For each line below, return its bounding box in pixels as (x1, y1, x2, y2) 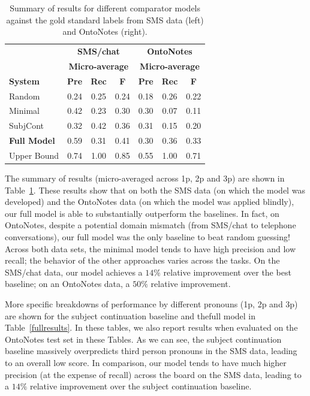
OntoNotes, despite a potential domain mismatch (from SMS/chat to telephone (5, 219, 296, 231)
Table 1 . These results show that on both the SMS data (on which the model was (5, 183, 305, 196)
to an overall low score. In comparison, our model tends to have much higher (5, 356, 287, 368)
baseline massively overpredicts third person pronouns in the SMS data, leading (5, 344, 297, 357)
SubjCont (9, 119, 44, 132)
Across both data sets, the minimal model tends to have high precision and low (5, 242, 296, 255)
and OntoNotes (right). (62, 25, 148, 38)
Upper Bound (9, 149, 59, 161)
